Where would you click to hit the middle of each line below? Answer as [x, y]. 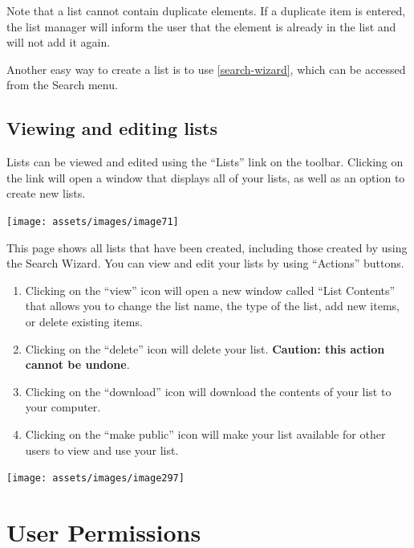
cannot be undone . [77, 364]
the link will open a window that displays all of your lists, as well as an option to [206, 177]
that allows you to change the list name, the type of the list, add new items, [212, 306]
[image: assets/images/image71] [93, 221]
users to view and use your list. [102, 450]
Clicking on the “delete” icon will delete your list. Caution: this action [205, 348]
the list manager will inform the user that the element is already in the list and [201, 26]
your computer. [63, 407]
